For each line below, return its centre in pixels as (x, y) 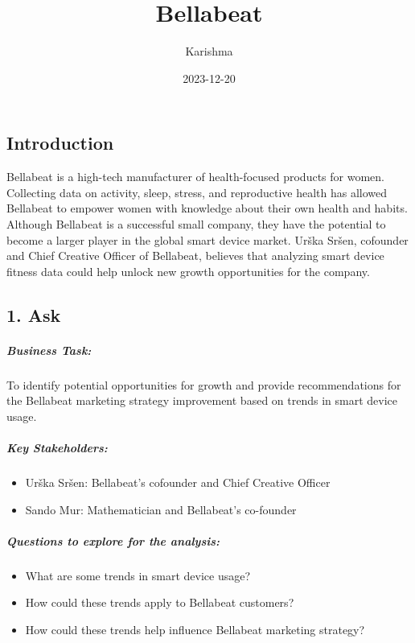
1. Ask (34, 314)
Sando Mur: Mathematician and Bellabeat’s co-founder (161, 509)
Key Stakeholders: (57, 447)
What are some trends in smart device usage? (138, 575)
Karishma (209, 51)
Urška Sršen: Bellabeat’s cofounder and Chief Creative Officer (178, 482)
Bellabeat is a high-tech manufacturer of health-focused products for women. (195, 177)
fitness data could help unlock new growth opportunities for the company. (188, 271)
